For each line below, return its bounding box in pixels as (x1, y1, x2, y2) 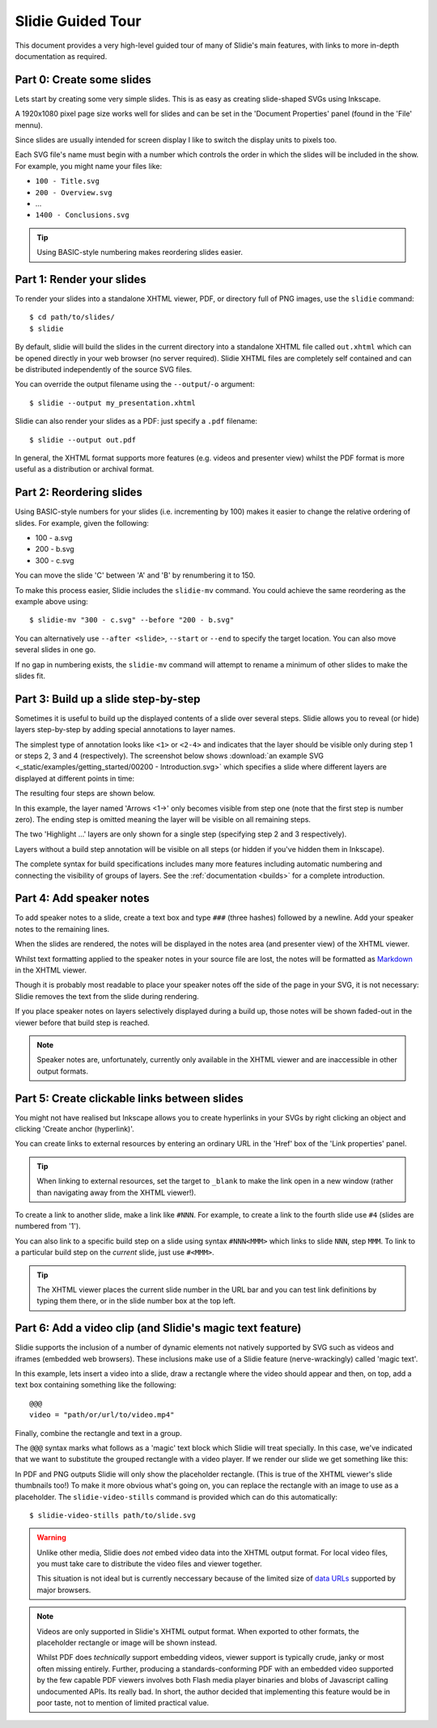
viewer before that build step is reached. (15, 1018, 150, 1027)
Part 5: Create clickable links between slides (15, 1091, 244, 1105)
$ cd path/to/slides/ (29, 312, 115, 322)
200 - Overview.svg (35, 188, 112, 197)
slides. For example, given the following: (15, 518, 150, 527)
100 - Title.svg (35, 176, 100, 186)
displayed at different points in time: (15, 773, 135, 783)
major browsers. (36, 1585, 91, 1595)
